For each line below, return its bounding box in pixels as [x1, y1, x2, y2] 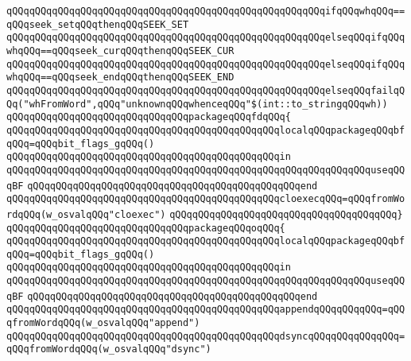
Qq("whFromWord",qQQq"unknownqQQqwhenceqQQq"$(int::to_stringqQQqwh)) [6, 98, 388, 110]
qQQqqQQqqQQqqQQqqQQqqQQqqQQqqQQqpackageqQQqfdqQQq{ [6, 111, 291, 123]
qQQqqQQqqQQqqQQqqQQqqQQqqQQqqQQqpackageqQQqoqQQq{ [6, 222, 285, 234]
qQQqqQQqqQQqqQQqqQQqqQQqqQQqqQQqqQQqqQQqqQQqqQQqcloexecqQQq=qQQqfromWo [6, 193, 405, 205]
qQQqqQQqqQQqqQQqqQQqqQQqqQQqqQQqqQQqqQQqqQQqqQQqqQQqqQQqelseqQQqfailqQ [6, 84, 405, 96]
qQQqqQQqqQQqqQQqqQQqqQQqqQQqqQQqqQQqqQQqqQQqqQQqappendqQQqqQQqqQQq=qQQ [6, 304, 405, 316]
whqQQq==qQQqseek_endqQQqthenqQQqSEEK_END [6, 72, 235, 83]
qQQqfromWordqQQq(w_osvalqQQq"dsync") [6, 344, 211, 355]
